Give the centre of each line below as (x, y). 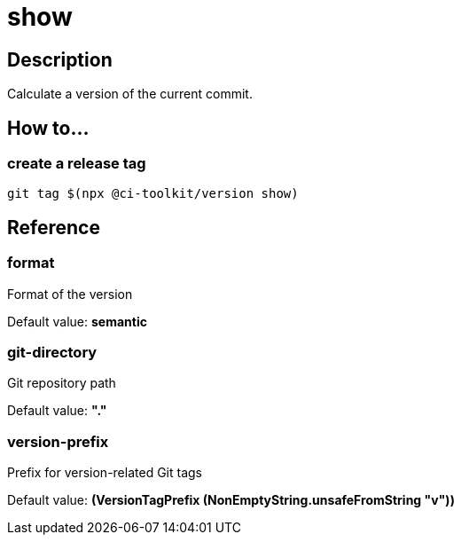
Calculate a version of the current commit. (130, 94)
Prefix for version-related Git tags (105, 473)
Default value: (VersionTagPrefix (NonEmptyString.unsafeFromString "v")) (231, 500)
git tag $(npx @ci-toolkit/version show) (153, 194)
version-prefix (58, 441)
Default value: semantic (77, 321)
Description (60, 59)
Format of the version (70, 294)
